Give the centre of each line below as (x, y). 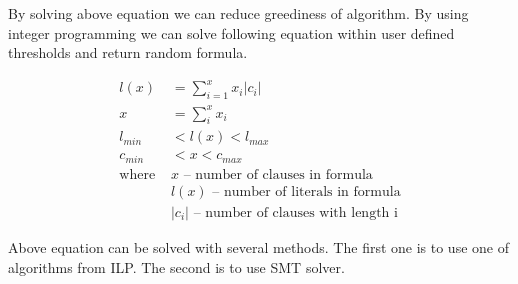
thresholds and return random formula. (128, 52)
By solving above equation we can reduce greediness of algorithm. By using (238, 13)
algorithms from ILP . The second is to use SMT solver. (176, 266)
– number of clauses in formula (278, 174)
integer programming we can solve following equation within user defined (231, 32)
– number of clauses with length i (295, 213)
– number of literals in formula (306, 192)
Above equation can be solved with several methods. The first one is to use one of (258, 247)
